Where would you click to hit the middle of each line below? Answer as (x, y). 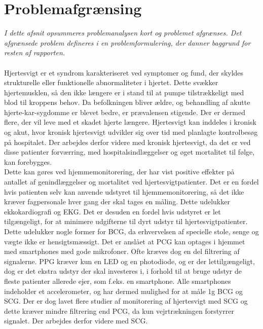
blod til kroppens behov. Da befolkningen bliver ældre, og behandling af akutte (127, 102)
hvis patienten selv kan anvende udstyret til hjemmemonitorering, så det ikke (124, 191)
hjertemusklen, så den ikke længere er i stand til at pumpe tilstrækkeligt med (124, 92)
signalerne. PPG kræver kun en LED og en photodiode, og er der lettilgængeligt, (129, 261)
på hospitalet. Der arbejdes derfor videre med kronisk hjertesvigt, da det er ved (127, 142)
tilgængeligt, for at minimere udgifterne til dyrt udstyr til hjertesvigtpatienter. (126, 221)
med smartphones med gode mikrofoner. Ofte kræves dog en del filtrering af (122, 251)
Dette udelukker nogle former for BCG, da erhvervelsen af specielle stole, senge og (131, 231)
